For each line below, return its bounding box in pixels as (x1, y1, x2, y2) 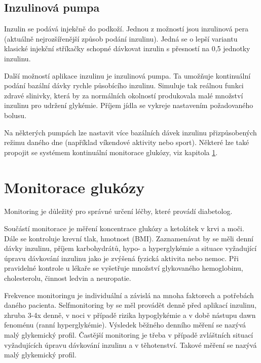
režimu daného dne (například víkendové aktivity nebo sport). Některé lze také (4, 137, 249, 148)
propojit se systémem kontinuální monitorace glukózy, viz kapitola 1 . (4, 147, 218, 157)
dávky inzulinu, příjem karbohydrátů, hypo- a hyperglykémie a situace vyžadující (4, 243, 257, 253)
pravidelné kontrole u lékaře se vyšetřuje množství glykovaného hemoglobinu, (4, 263, 243, 273)
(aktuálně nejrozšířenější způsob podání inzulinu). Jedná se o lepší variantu (4, 33, 238, 44)
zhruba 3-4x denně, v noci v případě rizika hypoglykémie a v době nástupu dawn (4, 309, 256, 320)
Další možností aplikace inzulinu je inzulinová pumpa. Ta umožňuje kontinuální (4, 70, 251, 81)
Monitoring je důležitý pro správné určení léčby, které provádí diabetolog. (4, 206, 233, 216)
